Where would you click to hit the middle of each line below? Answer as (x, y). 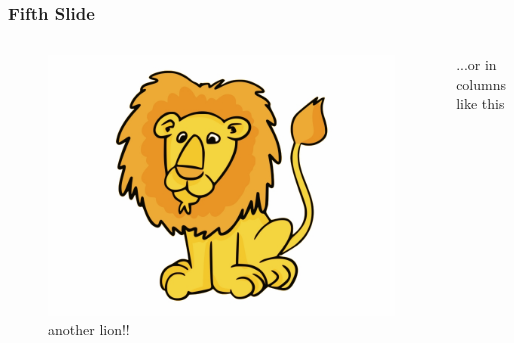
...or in (476, 64)
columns (481, 83)
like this (480, 103)
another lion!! (89, 329)
